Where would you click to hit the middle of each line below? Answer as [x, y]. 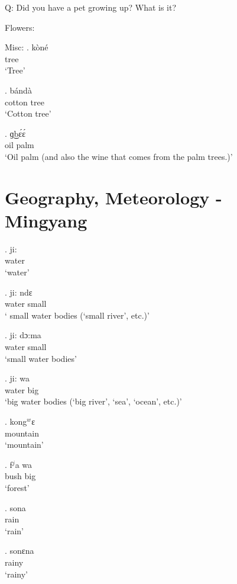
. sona [15, 507]
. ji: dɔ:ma [23, 335]
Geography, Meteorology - [113, 197]
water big [22, 389]
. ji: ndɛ [19, 292]
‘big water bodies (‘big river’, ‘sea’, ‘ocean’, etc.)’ [93, 401]
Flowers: [20, 27]
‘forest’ [17, 487]
